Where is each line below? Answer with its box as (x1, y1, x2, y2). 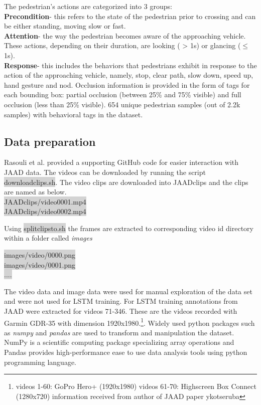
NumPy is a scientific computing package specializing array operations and (4, 337, 234, 347)
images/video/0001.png (4, 259, 76, 270)
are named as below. (4, 186, 67, 197)
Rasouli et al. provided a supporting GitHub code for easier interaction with (4, 157, 239, 167)
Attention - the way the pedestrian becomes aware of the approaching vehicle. (4, 30, 246, 41)
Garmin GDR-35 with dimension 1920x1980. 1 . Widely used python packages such (4, 316, 255, 328)
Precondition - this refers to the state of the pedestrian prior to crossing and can (4, 11, 256, 21)
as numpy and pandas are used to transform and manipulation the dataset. (4, 327, 234, 337)
